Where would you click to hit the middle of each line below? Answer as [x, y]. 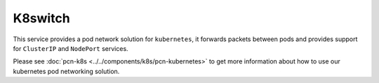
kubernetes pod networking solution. [66, 71]
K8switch [41, 18]
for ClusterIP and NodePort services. [71, 48]
